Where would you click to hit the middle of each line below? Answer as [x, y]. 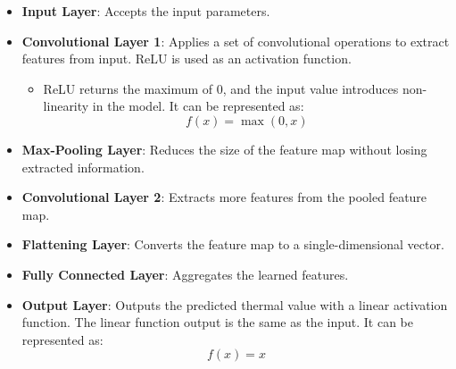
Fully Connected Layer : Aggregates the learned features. [185, 274]
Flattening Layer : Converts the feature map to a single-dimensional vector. [233, 244]
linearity [66, 106]
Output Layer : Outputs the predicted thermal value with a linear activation [235, 304]
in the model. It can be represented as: [198, 106]
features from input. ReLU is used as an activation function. [187, 59]
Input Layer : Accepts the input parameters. [146, 11]
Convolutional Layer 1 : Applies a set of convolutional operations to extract [236, 41]
